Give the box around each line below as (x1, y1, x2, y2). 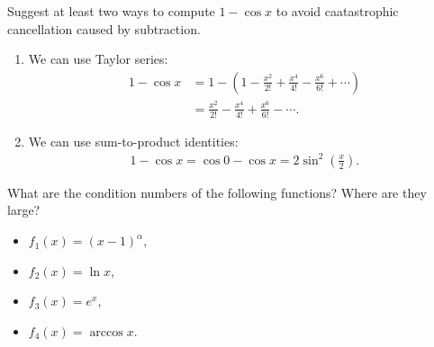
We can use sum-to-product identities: (28, 131, 239, 150)
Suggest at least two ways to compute (7, 2, 215, 20)
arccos (89, 325, 123, 339)
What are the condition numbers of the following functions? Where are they (7, 182, 427, 201)
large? (7, 200, 41, 219)
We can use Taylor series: (28, 49, 168, 68)
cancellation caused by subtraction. (7, 19, 201, 38)
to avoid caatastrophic (276, 2, 399, 20)
